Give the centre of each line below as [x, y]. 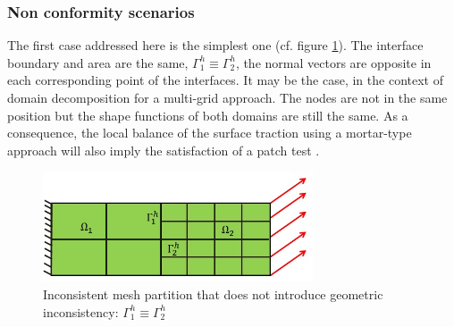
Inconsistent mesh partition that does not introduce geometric [213, 293]
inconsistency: [81, 311]
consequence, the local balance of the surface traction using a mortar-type [210, 133]
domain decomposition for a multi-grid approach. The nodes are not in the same [227, 97]
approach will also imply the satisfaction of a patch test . [164, 150]
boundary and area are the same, [98, 62]
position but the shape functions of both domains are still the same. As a [208, 115]
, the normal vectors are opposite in [333, 62]
